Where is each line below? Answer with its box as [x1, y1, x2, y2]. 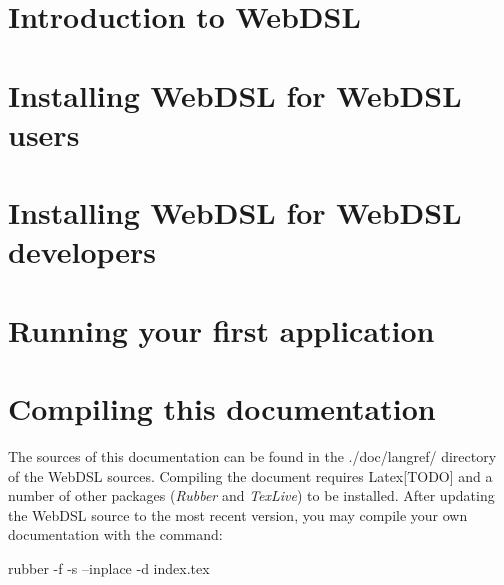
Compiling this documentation [8, 388, 436, 429]
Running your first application [8, 309, 435, 350]
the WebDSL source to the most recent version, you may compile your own [8, 504, 468, 525]
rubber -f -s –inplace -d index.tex [8, 557, 210, 578]
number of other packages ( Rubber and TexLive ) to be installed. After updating [8, 485, 495, 506]
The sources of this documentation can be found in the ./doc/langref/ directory [8, 446, 497, 466]
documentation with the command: [8, 524, 223, 545]
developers [8, 231, 157, 272]
